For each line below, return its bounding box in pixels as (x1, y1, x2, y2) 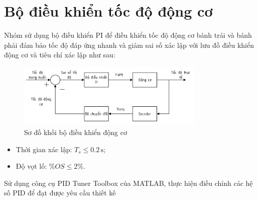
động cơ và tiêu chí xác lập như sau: (4, 49, 115, 60)
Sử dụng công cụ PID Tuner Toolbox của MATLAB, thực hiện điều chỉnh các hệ (4, 177, 253, 188)
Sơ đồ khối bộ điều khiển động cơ (24, 127, 127, 138)
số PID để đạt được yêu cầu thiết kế (4, 187, 116, 198)
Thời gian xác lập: (16, 144, 72, 154)
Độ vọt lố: (16, 161, 47, 171)
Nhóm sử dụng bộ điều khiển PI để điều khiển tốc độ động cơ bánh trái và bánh (4, 30, 252, 40)
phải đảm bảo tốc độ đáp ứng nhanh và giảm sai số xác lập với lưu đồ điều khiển (4, 39, 254, 50)
